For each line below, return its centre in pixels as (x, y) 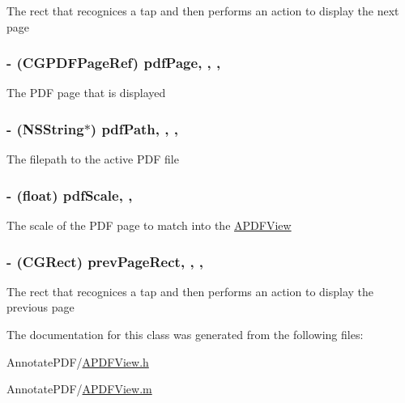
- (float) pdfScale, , (70, 195)
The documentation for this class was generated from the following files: (185, 335)
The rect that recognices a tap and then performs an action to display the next (203, 11)
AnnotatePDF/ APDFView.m (79, 389)
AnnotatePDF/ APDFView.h (78, 361)
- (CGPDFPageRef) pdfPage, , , (114, 63)
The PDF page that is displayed (86, 93)
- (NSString (45, 128)
